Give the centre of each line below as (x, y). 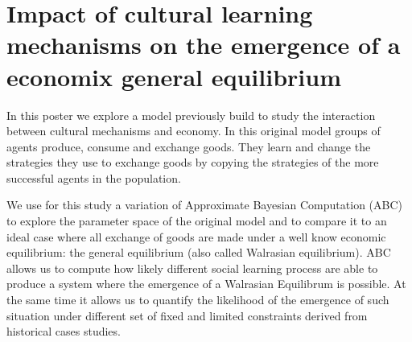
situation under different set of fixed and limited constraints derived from (187, 315)
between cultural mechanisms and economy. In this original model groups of (194, 131)
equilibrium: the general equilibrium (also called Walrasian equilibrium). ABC (199, 252)
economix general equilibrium (174, 76)
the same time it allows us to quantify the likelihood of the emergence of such (198, 300)
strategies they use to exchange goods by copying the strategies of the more (193, 162)
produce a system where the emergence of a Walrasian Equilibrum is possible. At (206, 284)
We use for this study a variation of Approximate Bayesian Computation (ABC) (204, 205)
